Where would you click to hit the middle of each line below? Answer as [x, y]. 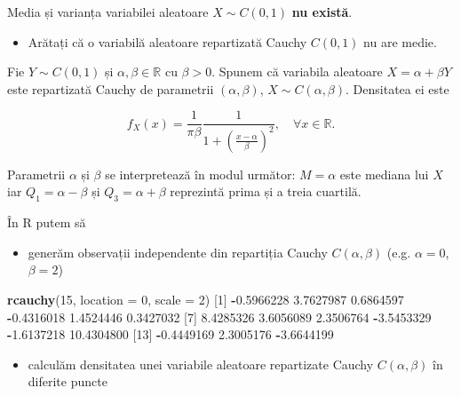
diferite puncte [68, 381]
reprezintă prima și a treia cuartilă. [266, 191]
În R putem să [47, 222]
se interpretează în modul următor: [200, 174]
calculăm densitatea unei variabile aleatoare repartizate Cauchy [201, 364]
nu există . [322, 12]
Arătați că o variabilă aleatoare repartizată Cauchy [167, 41]
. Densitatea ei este [397, 88]
